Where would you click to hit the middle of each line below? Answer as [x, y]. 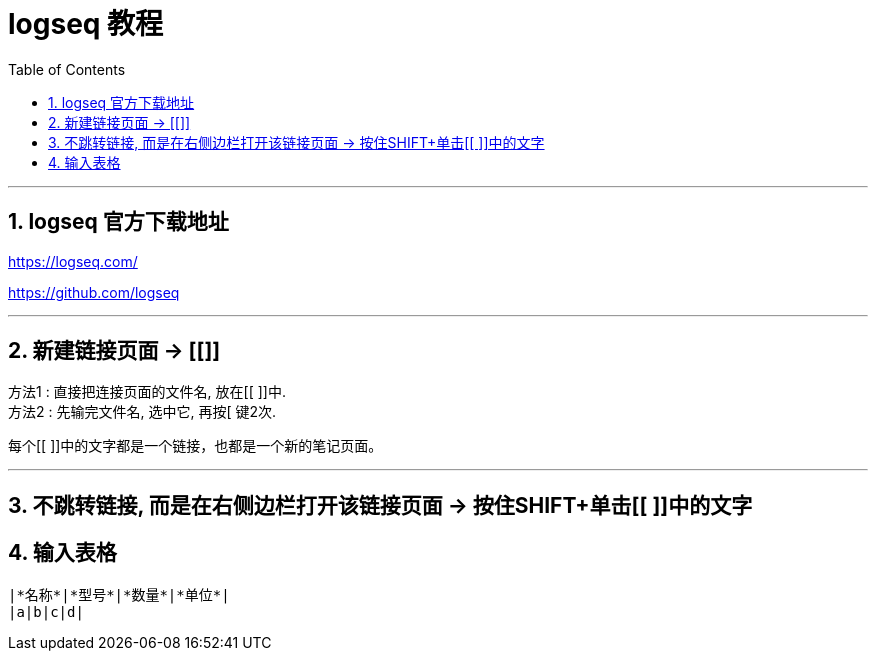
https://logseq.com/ [73, 261]
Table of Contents [67, 69]
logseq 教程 [86, 24]
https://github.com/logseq [94, 292]
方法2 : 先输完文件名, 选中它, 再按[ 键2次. [142, 412]
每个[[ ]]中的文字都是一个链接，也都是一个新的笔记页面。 [195, 446]
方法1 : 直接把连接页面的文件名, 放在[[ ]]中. [147, 392]
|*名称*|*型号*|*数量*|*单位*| [119, 594]
